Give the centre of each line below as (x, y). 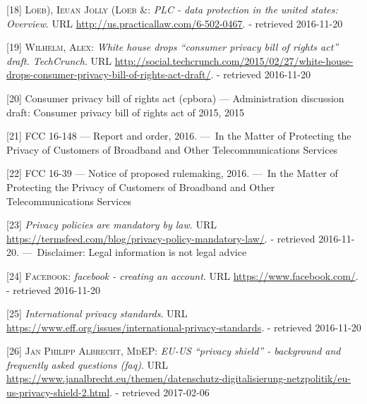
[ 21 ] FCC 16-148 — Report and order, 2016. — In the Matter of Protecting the (179, 136)
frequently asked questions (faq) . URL (88, 364)
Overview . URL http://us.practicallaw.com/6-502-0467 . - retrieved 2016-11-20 (175, 23)
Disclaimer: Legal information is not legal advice (142, 252)
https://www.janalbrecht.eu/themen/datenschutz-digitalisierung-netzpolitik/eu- (179, 378)
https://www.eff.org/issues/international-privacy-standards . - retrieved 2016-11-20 (184, 327)
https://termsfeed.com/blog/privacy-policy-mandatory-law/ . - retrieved (161, 238)
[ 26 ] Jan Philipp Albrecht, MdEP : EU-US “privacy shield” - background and (174, 351)
